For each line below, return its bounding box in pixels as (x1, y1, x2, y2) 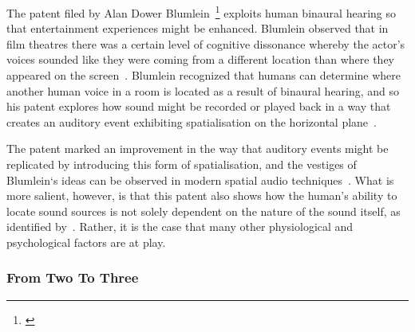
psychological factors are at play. (6, 233, 166, 250)
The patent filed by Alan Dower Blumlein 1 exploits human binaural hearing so (6, 2, 396, 21)
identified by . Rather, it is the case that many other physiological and (6, 218, 354, 235)
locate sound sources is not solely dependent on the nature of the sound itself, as (6, 202, 401, 219)
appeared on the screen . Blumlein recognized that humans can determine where (6, 67, 401, 84)
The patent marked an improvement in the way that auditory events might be (6, 140, 389, 157)
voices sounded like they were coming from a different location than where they (6, 51, 394, 68)
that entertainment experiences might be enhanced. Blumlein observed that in (6, 20, 389, 37)
